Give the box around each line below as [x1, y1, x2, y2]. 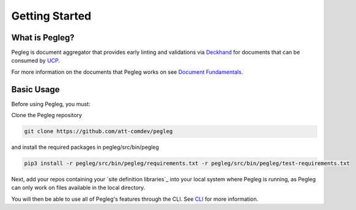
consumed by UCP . [11, 57, 61, 64]
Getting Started [11, 9, 92, 23]
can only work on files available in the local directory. [11, 184, 146, 192]
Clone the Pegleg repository [11, 112, 83, 119]
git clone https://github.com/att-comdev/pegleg [24, 128, 173, 135]
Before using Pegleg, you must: [11, 100, 91, 107]
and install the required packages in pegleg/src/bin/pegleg [11, 143, 159, 151]
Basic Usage [11, 84, 60, 95]
